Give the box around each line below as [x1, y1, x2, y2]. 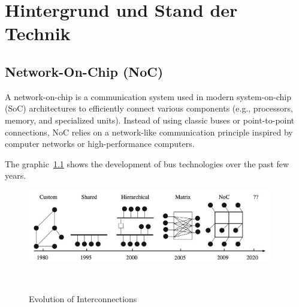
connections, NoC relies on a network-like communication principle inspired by [5, 125, 293, 138]
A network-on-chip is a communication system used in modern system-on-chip [5, 90, 292, 103]
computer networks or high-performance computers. [5, 137, 195, 150]
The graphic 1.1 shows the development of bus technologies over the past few [5, 157, 289, 170]
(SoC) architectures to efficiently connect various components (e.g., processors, [5, 102, 293, 115]
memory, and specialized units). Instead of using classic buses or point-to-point [5, 113, 295, 126]
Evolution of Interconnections [29, 293, 137, 305]
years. [5, 169, 26, 182]
